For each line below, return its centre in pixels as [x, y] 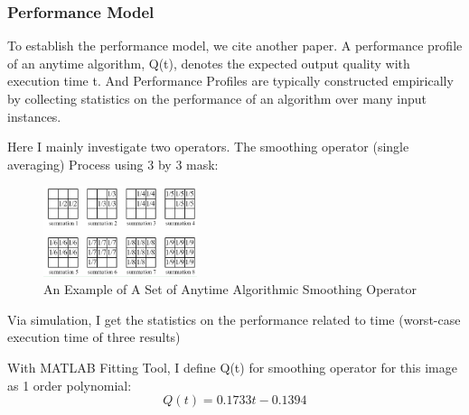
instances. [34, 116]
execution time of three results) [94, 337]
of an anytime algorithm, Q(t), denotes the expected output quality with [209, 63]
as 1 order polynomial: [70, 385]
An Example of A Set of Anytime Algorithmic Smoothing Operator [230, 289]
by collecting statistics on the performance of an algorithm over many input [217, 98]
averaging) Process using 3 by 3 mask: [113, 164]
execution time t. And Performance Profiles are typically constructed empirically [230, 81]
